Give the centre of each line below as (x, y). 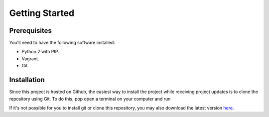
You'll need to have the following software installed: (62, 43)
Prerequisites (30, 31)
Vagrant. (30, 58)
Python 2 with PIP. (40, 52)
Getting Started (42, 13)
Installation (27, 80)
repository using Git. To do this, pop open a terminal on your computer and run (90, 99)
